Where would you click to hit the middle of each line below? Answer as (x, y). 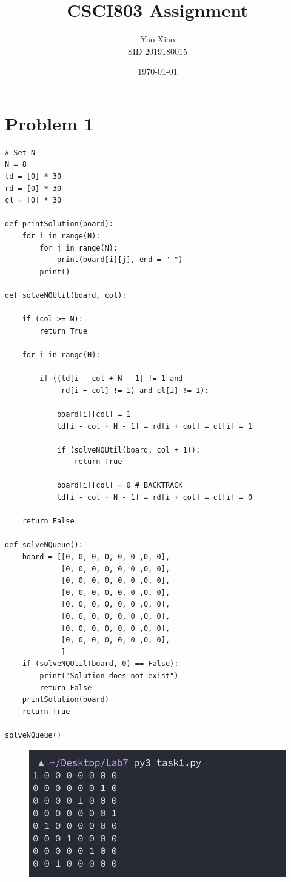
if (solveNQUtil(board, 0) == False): (100, 664)
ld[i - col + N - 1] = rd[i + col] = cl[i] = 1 (155, 426)
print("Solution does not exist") (109, 675)
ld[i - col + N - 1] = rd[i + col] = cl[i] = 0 (155, 498)
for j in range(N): (79, 248)
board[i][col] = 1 (94, 414)
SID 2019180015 (158, 51)
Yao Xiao (158, 39)
